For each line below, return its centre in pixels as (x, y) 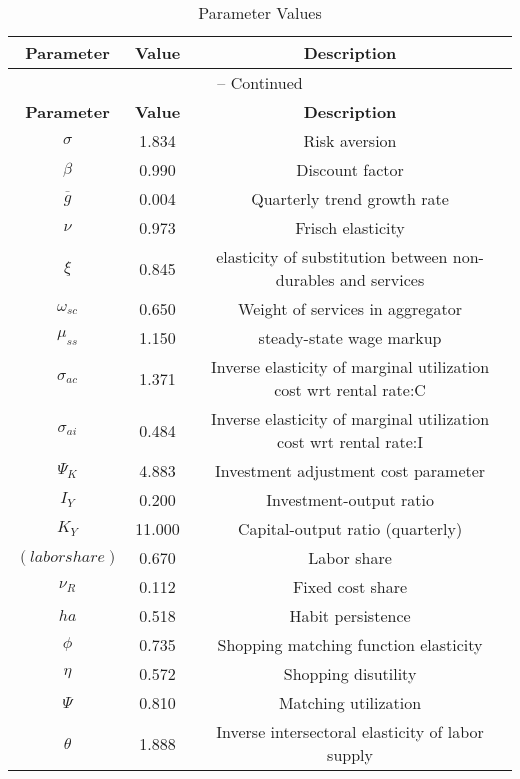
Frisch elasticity (350, 227)
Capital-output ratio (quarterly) (350, 528)
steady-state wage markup (350, 337)
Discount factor (350, 169)
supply (350, 754)
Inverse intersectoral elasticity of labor (350, 731)
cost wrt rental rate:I (350, 441)
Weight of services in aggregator (350, 308)
